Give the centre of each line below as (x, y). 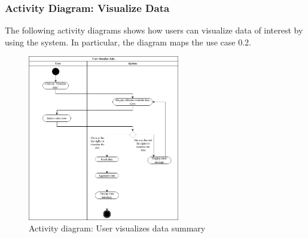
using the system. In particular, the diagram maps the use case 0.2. (128, 42)
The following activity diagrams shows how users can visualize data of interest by (154, 30)
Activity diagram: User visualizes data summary (117, 228)
